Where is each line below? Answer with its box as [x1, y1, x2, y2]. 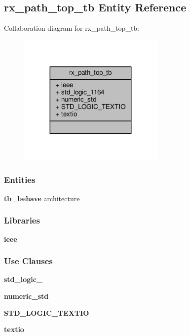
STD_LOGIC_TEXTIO [4, 307, 89, 318]
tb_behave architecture [4, 193, 80, 203]
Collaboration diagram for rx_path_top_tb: [4, 23, 140, 33]
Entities [4, 173, 36, 186]
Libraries [4, 214, 40, 226]
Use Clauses [4, 255, 53, 267]
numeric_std [4, 290, 49, 301]
